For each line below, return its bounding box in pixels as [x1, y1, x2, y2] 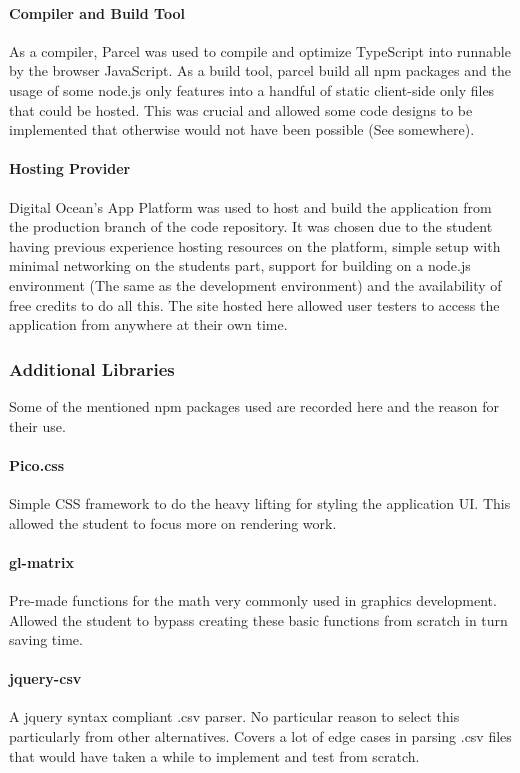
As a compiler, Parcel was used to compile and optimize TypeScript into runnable [9, 40, 511, 61]
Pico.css [9, 454, 65, 475]
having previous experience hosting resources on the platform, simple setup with [9, 235, 501, 256]
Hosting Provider [9, 158, 131, 179]
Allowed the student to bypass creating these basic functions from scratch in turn [9, 609, 508, 630]
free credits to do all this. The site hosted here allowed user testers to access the [9, 294, 500, 315]
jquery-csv [9, 668, 82, 689]
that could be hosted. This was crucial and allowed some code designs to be [9, 99, 473, 120]
